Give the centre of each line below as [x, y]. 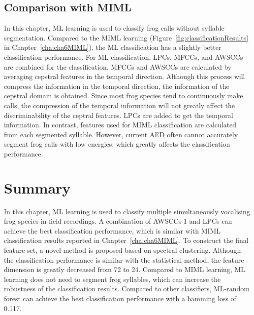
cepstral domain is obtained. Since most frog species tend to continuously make [124, 96]
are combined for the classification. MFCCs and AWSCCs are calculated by [118, 66]
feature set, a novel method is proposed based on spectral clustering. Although [123, 250]
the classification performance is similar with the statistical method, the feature [124, 259]
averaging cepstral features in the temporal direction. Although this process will [125, 76]
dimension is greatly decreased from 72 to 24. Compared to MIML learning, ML [125, 269]
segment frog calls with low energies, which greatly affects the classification [117, 144]
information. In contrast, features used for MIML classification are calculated [120, 125]
